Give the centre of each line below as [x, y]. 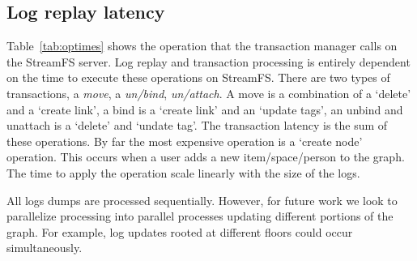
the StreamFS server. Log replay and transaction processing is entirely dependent [208, 61]
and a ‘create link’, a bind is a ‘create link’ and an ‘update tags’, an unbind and [205, 109]
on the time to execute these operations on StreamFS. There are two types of [198, 77]
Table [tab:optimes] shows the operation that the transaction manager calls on [202, 46]
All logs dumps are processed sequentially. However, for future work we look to [202, 200]
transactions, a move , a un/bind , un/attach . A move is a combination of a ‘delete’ [209, 93]
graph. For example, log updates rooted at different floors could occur [180, 231]
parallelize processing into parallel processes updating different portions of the [200, 216]
